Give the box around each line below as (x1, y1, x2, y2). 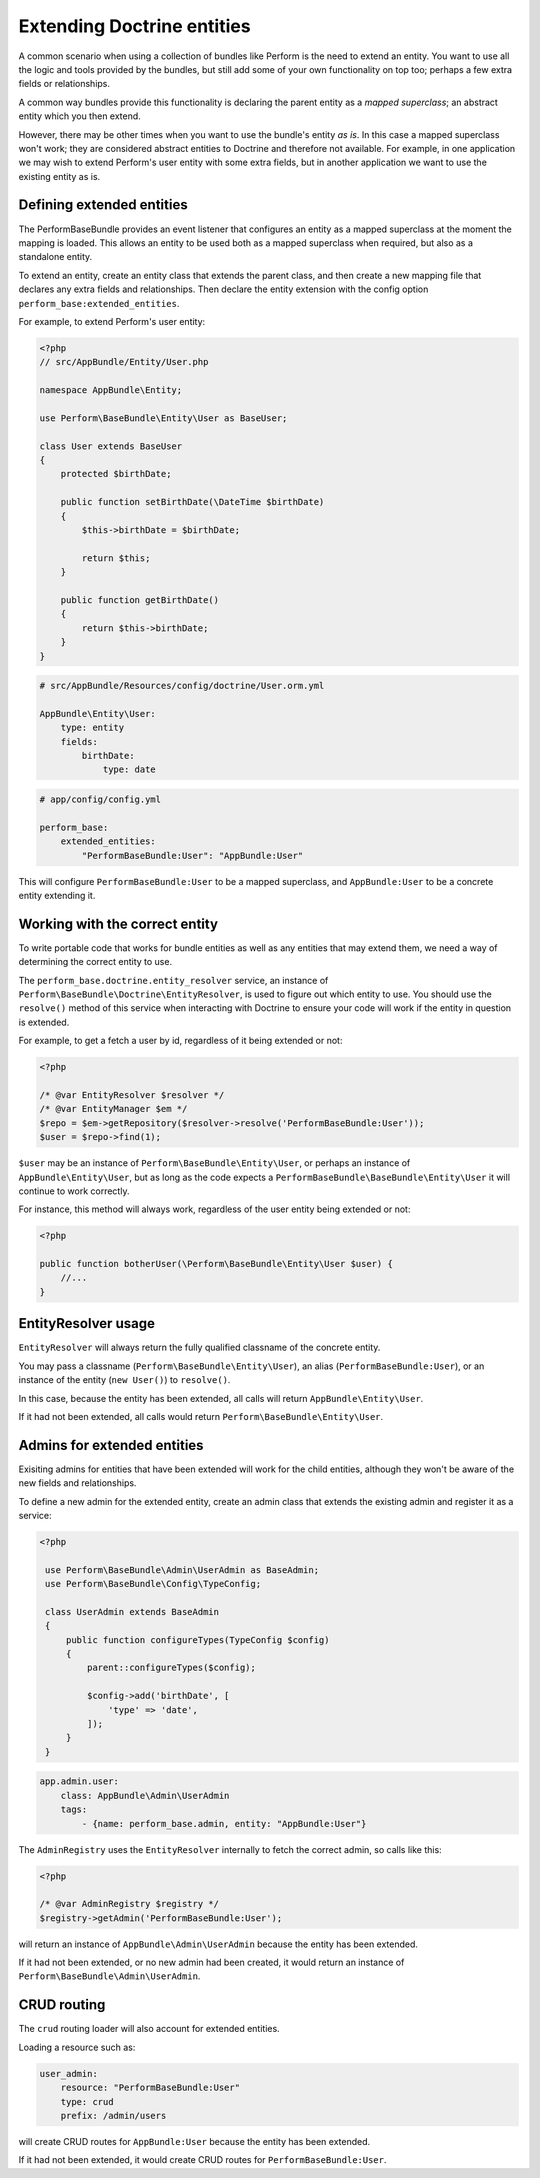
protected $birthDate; (60, 468, 172, 480)
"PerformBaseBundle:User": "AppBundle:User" (81, 850, 304, 861)
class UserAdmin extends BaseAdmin (45, 1606, 220, 1617)
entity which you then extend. (18, 110, 142, 122)
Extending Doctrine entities (18, 15, 251, 37)
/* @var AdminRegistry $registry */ (39, 1898, 220, 1910)
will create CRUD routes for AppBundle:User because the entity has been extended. (18, 2135, 371, 2147)
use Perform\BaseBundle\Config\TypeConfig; (45, 1578, 262, 1590)
